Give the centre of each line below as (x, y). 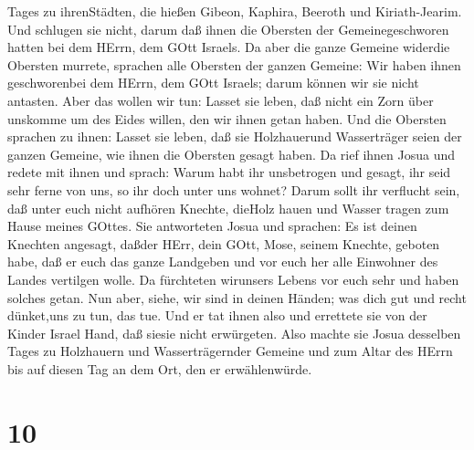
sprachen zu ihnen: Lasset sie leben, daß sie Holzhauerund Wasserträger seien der (235, 136)
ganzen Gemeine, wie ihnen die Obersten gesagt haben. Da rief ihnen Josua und (232, 154)
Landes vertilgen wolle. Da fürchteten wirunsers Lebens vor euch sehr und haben (233, 279)
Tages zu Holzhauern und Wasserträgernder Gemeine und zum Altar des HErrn (230, 351)
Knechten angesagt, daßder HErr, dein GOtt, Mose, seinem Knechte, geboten (224, 243)
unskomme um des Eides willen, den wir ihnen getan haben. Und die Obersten (227, 118)
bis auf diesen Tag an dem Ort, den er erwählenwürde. (160, 368)
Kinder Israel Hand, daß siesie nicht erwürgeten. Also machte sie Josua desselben (234, 333)
